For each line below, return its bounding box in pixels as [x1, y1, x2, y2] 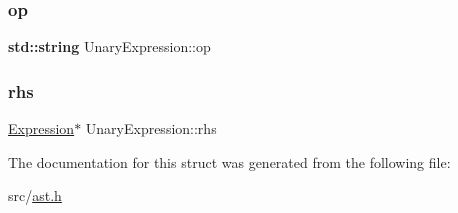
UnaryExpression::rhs [85, 118, 217, 139]
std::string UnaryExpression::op [8, 36, 211, 57]
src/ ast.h [8, 185, 62, 206]
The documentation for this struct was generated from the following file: [8, 151, 451, 172]
